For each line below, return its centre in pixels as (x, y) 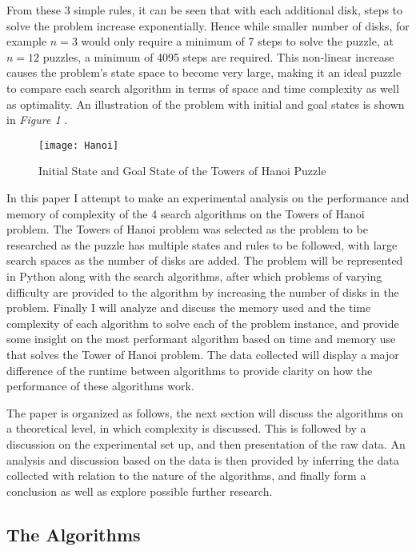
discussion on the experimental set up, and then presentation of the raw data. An (206, 443)
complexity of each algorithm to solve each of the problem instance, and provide (203, 323)
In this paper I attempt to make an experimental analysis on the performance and (208, 198)
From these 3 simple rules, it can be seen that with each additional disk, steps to (205, 10)
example (27, 41)
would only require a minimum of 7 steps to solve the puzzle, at (237, 41)
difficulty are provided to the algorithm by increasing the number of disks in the (203, 291)
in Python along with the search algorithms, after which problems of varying (194, 275)
